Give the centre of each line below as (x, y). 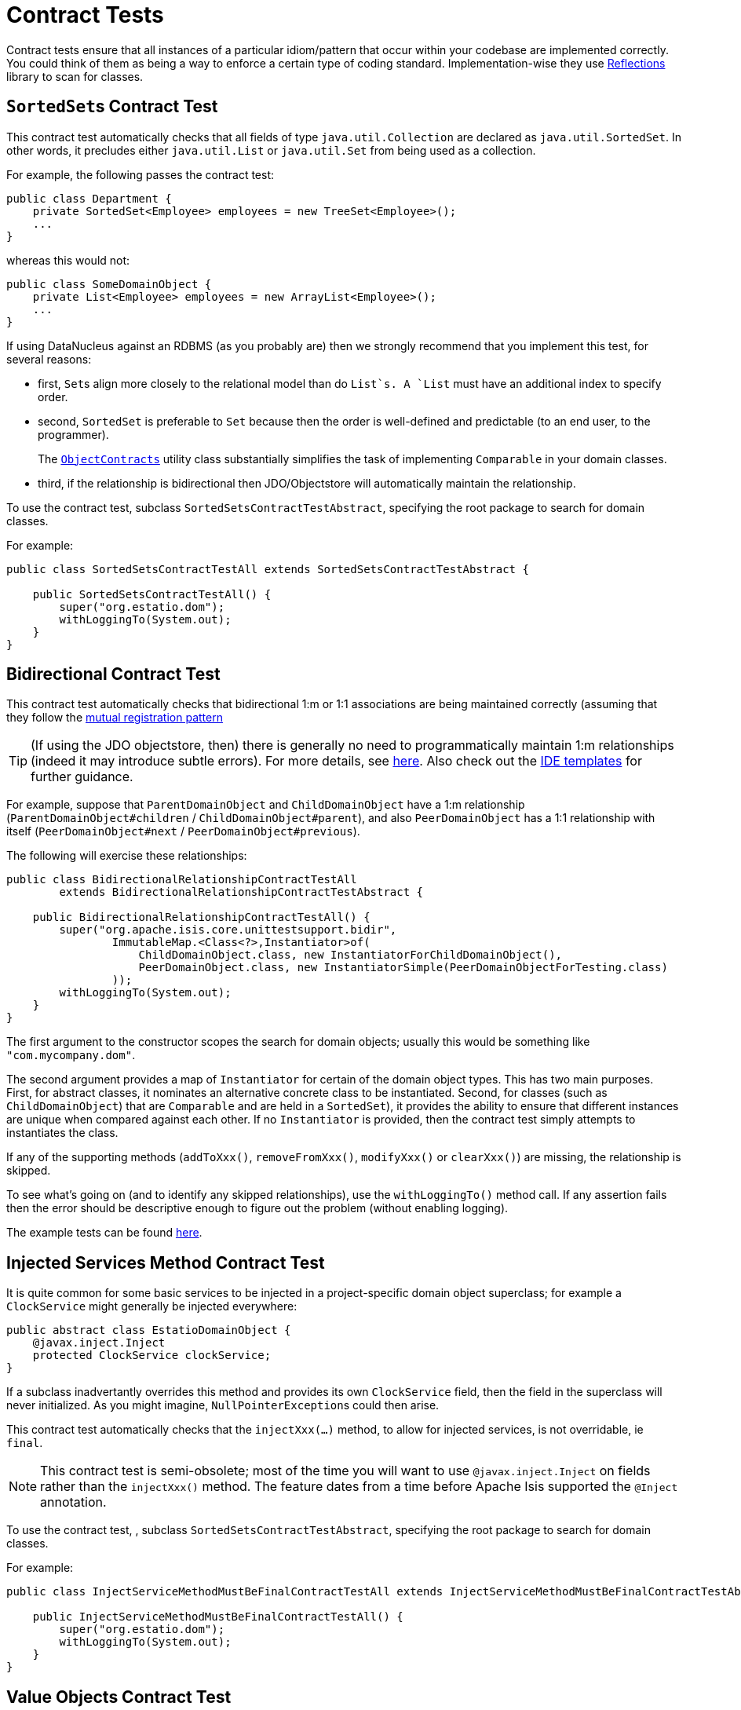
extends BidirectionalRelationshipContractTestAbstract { (241, 892)
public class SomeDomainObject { (109, 284)
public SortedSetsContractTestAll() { (152, 594)
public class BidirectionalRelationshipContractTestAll (182, 880)
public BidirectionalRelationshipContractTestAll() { (201, 917)
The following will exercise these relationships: (127, 856)
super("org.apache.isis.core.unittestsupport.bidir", (228, 930)
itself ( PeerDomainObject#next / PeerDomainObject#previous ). (183, 831)
